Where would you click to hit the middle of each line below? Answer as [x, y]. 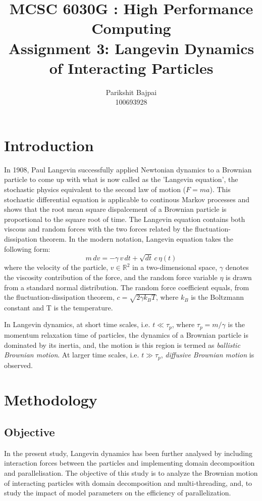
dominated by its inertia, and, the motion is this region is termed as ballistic [122, 345]
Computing [131, 28]
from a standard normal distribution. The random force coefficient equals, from [127, 287]
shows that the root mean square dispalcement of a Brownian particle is [115, 209]
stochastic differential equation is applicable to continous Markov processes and [127, 199]
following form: [27, 248]
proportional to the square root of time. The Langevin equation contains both [125, 219]
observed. [18, 365]
